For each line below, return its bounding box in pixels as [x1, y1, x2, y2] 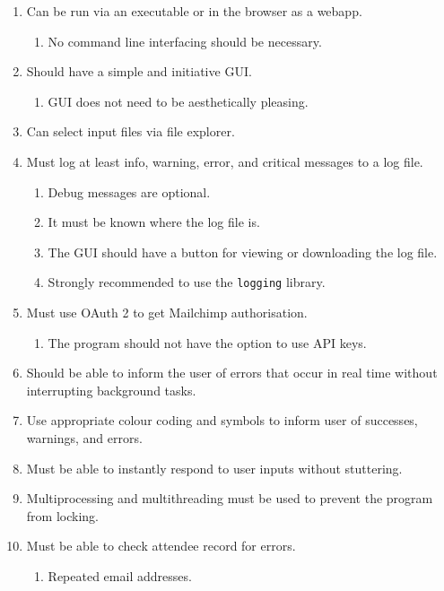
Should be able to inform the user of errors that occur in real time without [26, 363, 438, 382]
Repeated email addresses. [48, 566, 192, 585]
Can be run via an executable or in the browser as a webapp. [26, 2, 362, 20]
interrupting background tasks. [26, 380, 196, 399]
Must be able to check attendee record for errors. [26, 536, 296, 555]
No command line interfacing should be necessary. [48, 31, 322, 50]
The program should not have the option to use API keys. [48, 333, 367, 352]
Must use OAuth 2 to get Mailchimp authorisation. [26, 303, 308, 321]
